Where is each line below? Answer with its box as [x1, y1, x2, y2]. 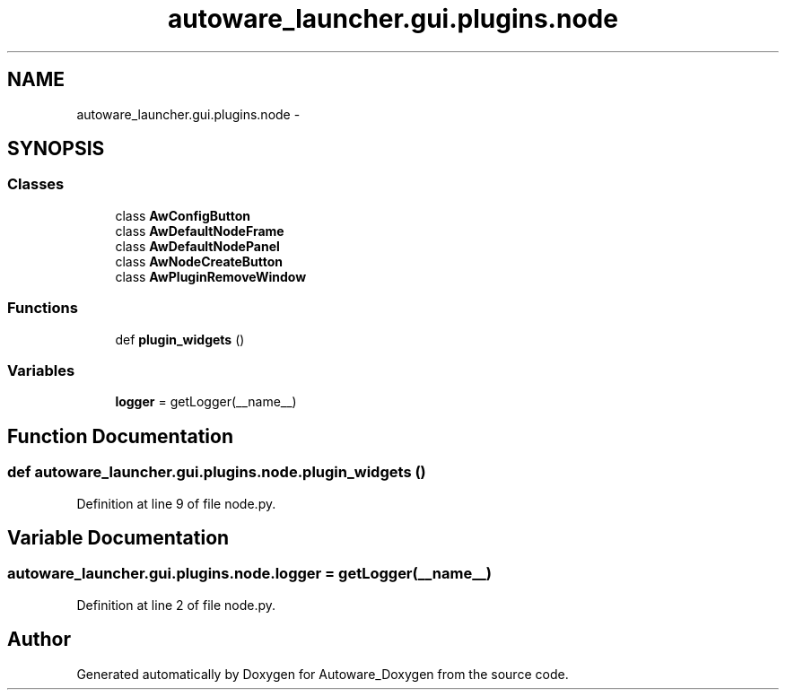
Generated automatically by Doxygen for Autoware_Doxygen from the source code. [76, 666, 569, 682]
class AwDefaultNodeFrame [115, 222, 284, 239]
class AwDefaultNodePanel [115, 238, 280, 254]
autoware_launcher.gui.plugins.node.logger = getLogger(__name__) [7, 564, 492, 583]
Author [7, 628, 71, 651]
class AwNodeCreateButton [115, 253, 284, 269]
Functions [7, 299, 78, 318]
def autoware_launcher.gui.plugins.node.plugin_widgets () [7, 463, 426, 482]
